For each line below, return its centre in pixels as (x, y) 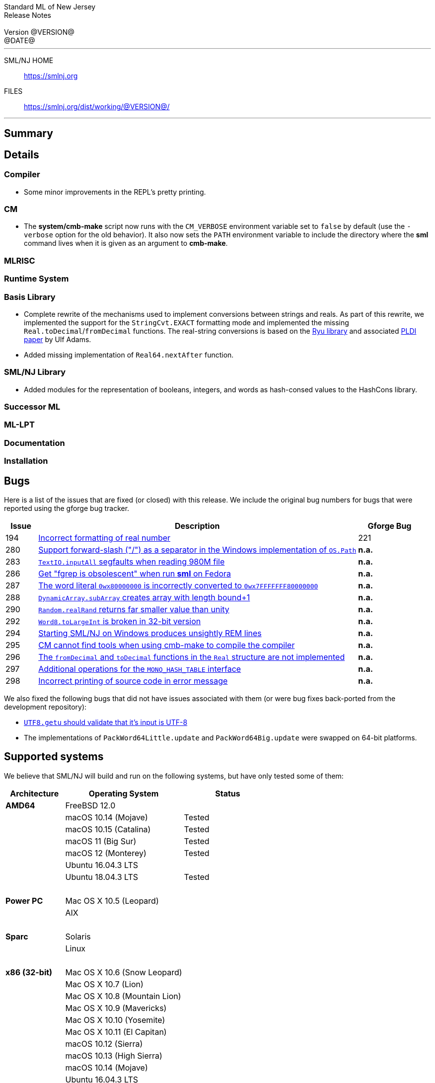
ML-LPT (19, 425)
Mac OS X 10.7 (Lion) (104, 984)
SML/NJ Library (35, 372)
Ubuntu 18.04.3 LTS (102, 877)
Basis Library (30, 297)
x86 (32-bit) (29, 972)
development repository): (45, 707)
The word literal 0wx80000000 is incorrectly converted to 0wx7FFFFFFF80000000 (178, 585)
